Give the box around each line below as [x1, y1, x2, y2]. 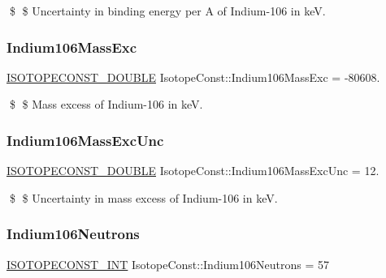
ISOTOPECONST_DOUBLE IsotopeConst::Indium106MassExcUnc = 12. [7, 162, 379, 179]
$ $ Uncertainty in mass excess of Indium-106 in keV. [9, 189, 278, 206]
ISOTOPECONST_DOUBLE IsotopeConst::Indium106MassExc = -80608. [7, 68, 380, 85]
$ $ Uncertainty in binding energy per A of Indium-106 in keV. [9, 2, 326, 19]
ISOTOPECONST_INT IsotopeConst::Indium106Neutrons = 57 [7, 255, 329, 272]
